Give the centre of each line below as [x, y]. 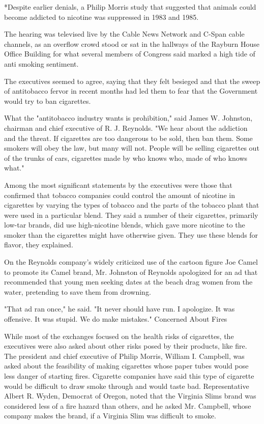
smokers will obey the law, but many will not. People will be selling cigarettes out [132, 148]
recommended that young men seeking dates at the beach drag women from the [128, 282]
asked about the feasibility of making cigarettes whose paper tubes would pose [126, 366]
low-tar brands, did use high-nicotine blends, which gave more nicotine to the [125, 225]
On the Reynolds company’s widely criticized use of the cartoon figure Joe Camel [131, 262]
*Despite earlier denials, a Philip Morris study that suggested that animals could [130, 7]
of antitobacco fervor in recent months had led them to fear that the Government [131, 91]
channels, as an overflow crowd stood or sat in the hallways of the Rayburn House [132, 44]
